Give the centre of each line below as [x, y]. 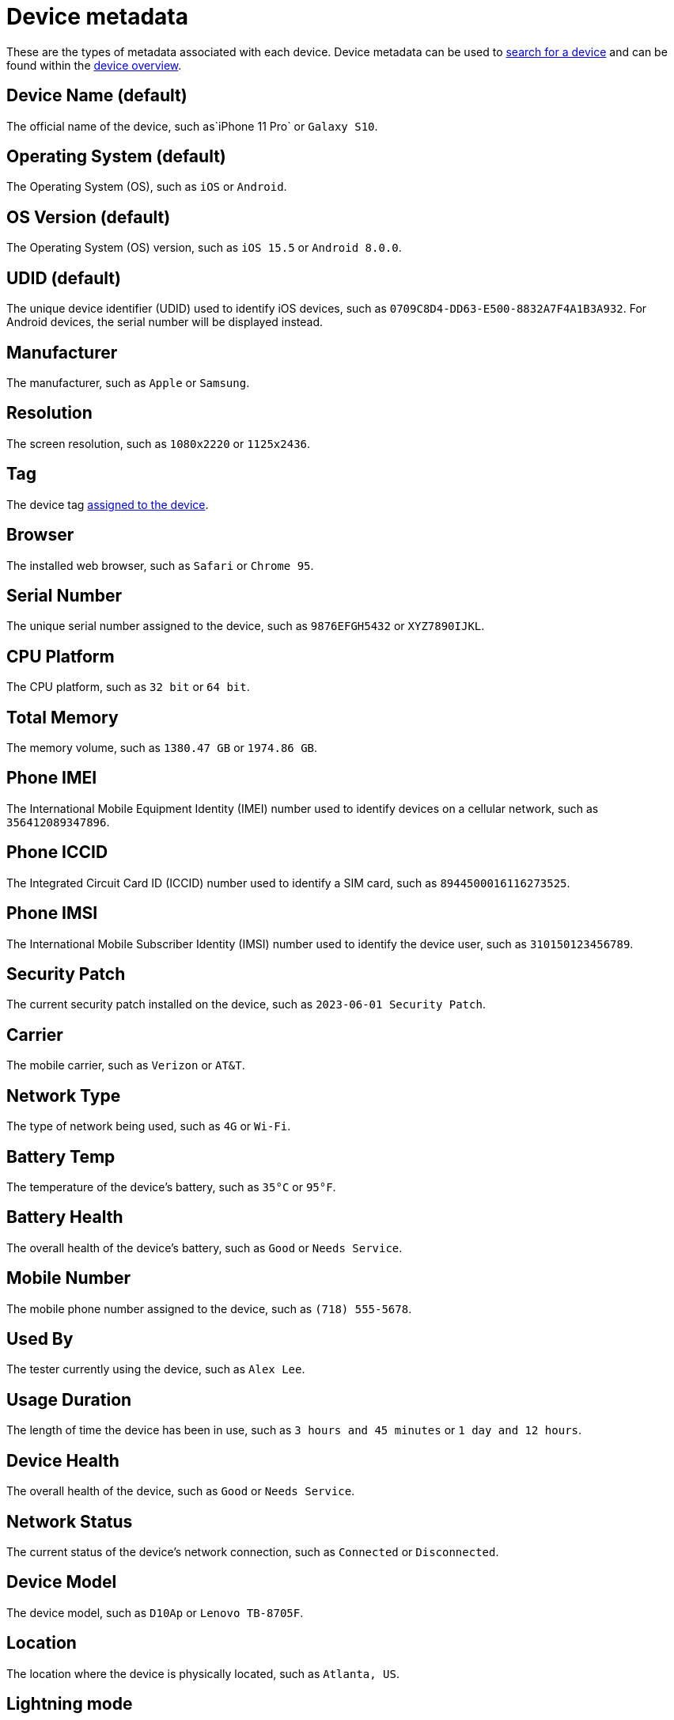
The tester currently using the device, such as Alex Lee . [156, 1369]
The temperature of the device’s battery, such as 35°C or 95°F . [171, 1187]
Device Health [63, 1460]
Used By [40, 1339]
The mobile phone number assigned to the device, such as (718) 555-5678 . [209, 1308]
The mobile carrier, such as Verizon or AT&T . [126, 1065]
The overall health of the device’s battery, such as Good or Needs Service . [204, 1247]
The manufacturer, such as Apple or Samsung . [128, 382]
